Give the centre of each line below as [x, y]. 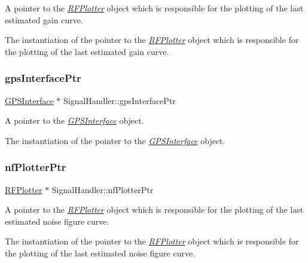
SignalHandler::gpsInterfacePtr [119, 100]
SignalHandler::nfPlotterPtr [103, 189]
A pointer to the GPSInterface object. [74, 120]
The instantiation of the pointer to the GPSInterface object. [115, 140]
